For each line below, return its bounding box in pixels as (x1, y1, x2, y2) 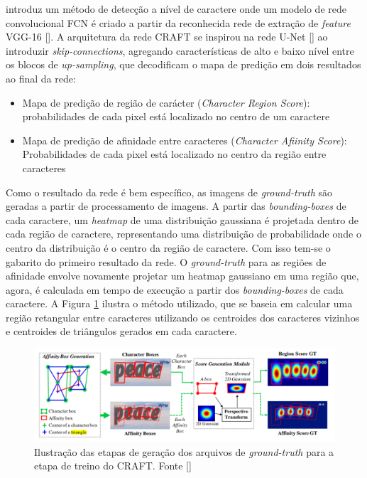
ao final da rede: (6, 70, 76, 85)
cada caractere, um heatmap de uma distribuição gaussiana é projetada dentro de (6, 212, 358, 227)
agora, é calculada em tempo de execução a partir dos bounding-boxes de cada (6, 282, 344, 297)
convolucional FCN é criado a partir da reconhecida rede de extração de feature (6, 15, 351, 30)
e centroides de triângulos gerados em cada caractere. (6, 324, 237, 339)
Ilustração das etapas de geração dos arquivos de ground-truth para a (34, 444, 334, 459)
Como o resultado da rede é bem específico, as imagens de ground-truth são (6, 184, 333, 199)
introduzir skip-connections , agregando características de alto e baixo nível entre (6, 43, 354, 58)
